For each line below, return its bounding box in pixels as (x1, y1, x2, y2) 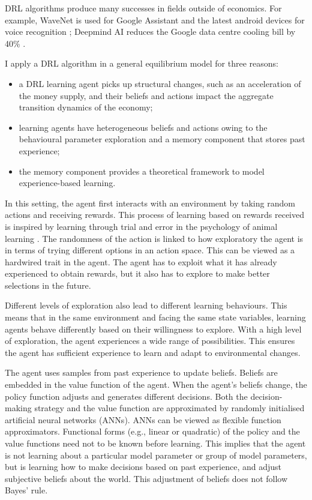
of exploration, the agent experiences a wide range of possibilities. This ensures (5, 334, 295, 347)
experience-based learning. (19, 176, 116, 189)
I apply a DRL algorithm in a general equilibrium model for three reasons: (5, 57, 278, 70)
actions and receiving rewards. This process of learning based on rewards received (5, 208, 304, 221)
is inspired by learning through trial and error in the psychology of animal (5, 220, 278, 232)
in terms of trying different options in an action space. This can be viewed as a (5, 244, 295, 256)
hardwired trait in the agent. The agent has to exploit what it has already (5, 255, 277, 268)
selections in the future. (5, 279, 91, 291)
